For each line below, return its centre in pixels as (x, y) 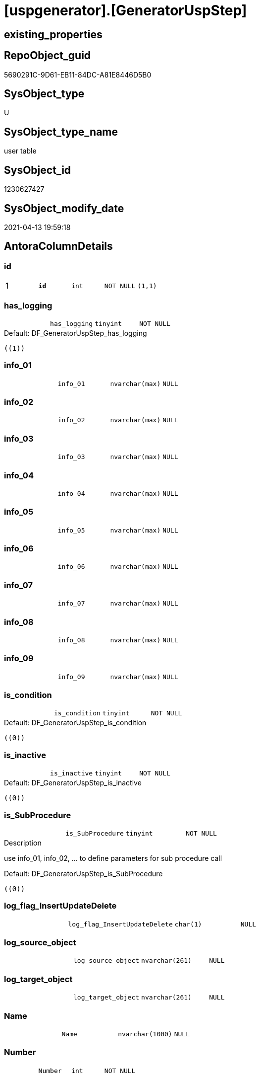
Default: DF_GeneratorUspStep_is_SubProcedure (83, 873)
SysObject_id (38, 170)
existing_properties (53, 34)
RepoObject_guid (48, 56)
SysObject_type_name (61, 132)
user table (20, 151)
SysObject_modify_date (64, 208)
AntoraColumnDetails (58, 246)
